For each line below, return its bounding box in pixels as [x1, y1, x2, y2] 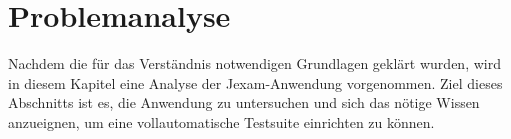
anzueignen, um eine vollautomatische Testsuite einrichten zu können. [8, 111, 435, 132]
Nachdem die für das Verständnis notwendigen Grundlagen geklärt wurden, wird [8, 53, 501, 74]
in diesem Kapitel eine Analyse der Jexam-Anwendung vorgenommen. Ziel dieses [8, 72, 503, 93]
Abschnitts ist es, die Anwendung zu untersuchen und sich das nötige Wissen [8, 92, 480, 113]
